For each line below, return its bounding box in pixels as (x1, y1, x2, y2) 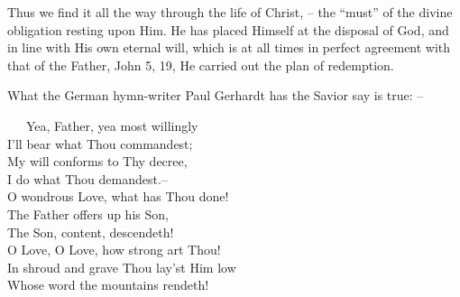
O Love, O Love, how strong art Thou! (7, 240, 221, 259)
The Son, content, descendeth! (7, 222, 174, 241)
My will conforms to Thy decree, (7, 152, 188, 171)
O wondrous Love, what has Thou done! (7, 187, 229, 206)
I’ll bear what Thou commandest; (7, 134, 193, 153)
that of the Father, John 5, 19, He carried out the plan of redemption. (7, 55, 394, 74)
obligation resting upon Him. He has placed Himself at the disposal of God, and (7, 20, 449, 39)
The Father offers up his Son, (7, 204, 169, 223)
